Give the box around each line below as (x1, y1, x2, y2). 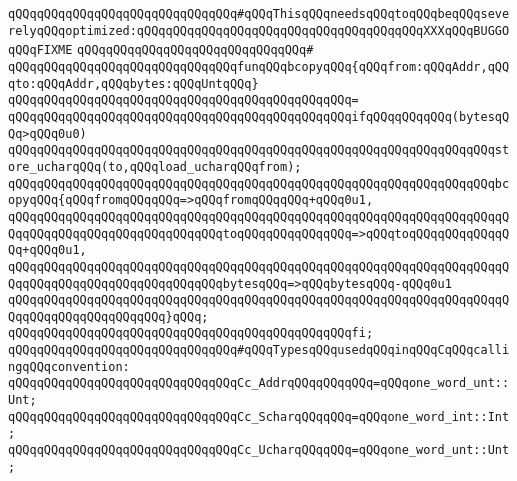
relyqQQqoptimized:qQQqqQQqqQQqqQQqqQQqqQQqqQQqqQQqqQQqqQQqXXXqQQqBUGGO (8, 23, 510, 38)
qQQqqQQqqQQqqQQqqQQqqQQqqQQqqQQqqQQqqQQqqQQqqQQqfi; (8, 326, 374, 341)
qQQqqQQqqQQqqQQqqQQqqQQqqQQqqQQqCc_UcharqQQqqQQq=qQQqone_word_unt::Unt (8, 443, 510, 458)
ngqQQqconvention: (8, 359, 130, 374)
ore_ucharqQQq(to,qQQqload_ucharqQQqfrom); (8, 159, 302, 174)
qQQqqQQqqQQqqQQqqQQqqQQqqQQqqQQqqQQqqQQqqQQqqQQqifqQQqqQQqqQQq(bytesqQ (8, 109, 510, 124)
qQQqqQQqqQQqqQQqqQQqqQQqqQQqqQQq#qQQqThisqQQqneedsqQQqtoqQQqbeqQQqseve (8, 7, 510, 21)
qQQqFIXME (8, 43, 73, 58)
